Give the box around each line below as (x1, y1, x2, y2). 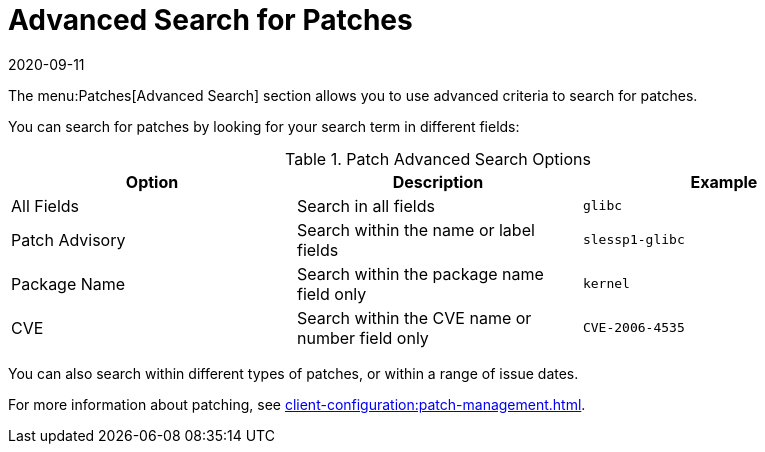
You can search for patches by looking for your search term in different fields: (8, 117, 520, 135)
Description (392, 171, 484, 192)
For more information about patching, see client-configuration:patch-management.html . (8, 395, 586, 413)
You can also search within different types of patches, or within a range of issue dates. (8, 364, 579, 382)
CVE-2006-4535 (582, 320, 685, 336)
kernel (582, 276, 630, 292)
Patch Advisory (11, 229, 126, 250)
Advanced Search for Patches (8, 3, 413, 37)
